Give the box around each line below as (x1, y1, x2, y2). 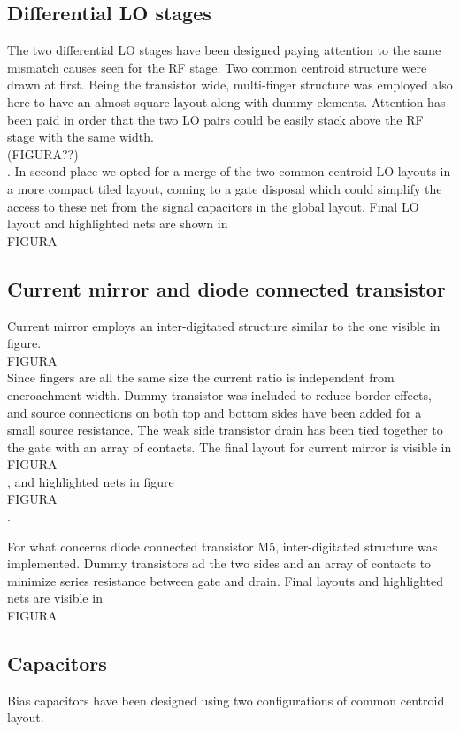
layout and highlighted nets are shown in (7, 214, 228, 233)
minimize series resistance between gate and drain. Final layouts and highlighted (7, 571, 444, 589)
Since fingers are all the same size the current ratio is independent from (7, 368, 395, 387)
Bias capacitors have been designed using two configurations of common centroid (7, 690, 445, 709)
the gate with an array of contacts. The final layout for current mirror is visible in (7, 437, 452, 456)
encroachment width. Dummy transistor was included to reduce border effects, (7, 385, 432, 404)
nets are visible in (7, 589, 103, 607)
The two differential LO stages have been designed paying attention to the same (7, 41, 441, 59)
